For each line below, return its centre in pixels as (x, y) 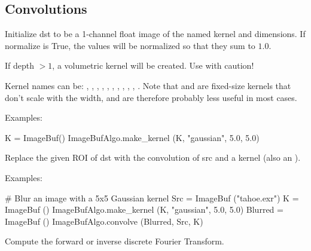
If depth (20, 65)
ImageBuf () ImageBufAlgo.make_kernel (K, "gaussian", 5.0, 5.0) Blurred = (144, 209)
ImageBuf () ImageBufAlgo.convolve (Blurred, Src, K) (104, 221)
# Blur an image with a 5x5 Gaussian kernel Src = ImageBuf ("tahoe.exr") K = (152, 198)
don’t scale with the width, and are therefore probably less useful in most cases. (151, 97)
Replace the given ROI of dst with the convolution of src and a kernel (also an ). (153, 157)
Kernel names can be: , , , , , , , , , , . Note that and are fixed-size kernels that (148, 85)
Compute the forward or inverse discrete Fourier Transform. (115, 241)
